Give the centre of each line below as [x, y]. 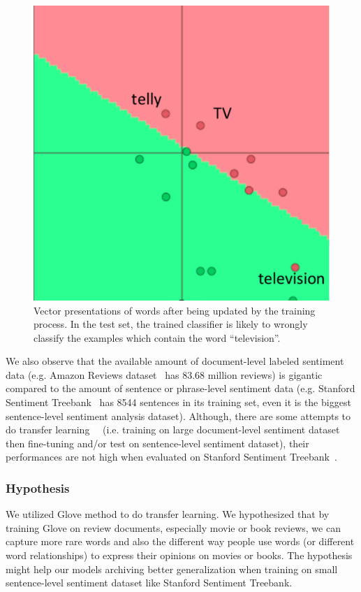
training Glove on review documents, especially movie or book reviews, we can [173, 527]
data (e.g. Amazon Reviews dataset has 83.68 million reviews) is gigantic [164, 374]
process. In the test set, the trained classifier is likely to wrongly [171, 324]
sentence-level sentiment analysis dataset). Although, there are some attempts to [178, 416]
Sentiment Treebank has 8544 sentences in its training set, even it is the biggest [178, 402]
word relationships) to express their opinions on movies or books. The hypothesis [179, 555]
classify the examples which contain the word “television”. [157, 337]
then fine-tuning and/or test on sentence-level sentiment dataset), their [157, 443]
